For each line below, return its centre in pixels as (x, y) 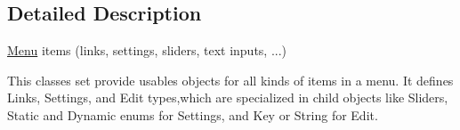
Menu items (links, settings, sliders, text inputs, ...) (147, 50)
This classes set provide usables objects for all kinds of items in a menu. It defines (230, 80)
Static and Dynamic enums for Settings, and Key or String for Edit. (193, 114)
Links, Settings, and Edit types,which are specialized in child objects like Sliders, (228, 97)
